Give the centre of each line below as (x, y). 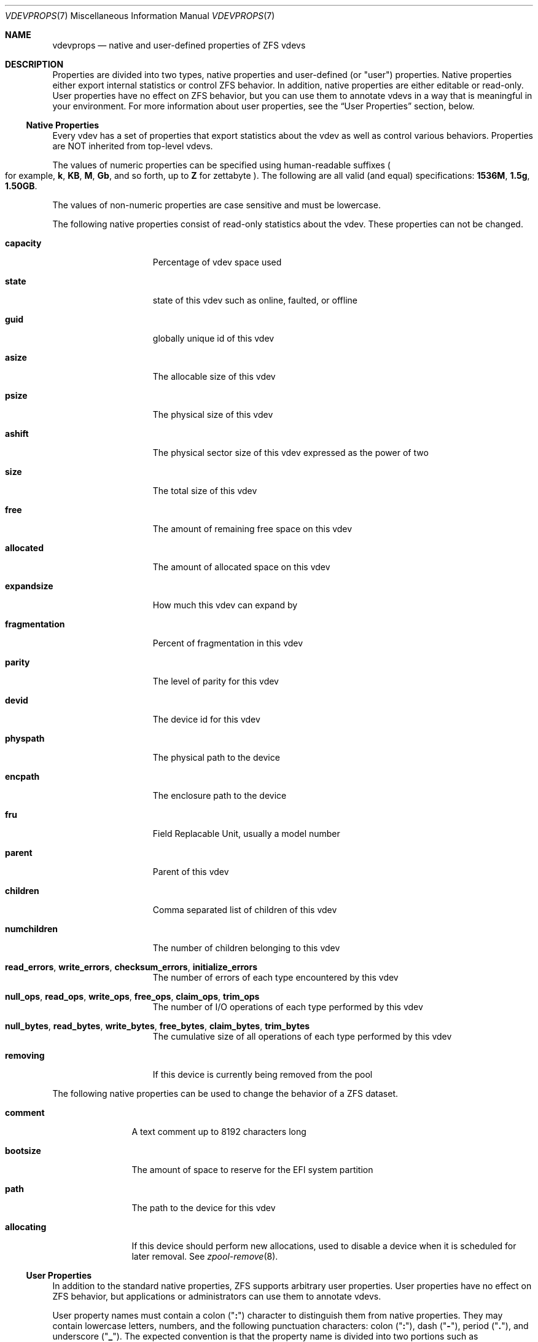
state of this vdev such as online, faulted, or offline (255, 300)
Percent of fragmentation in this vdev (228, 643)
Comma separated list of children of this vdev (245, 910)
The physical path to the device (216, 757)
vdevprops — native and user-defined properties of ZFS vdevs (179, 45)
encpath (22, 776)
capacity (23, 243)
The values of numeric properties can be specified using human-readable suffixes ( (221, 165)
